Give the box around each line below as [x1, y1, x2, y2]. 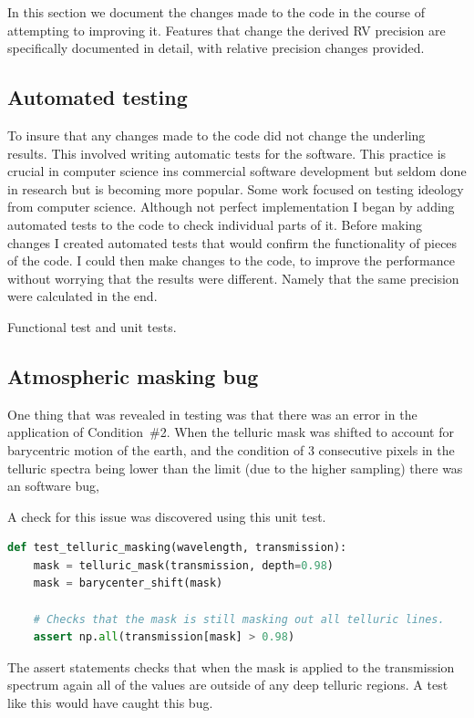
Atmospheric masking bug [7, 361, 259, 390]
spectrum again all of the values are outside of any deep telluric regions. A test [7, 675, 448, 694]
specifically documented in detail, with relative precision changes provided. [7, 38, 425, 57]
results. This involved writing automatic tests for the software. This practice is [7, 143, 447, 162]
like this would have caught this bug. [7, 693, 213, 713]
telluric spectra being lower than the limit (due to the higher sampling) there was [7, 458, 463, 477]
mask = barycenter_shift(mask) [33, 577, 223, 590]
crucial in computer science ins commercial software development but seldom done [7, 161, 467, 181]
